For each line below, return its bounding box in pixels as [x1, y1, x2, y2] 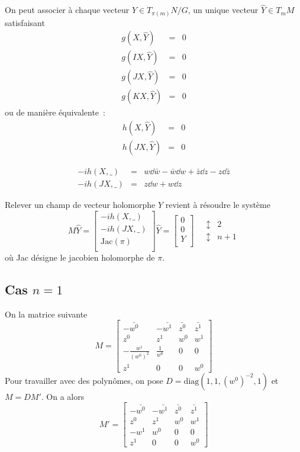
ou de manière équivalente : [5, 106, 105, 118]
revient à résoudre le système [165, 198, 270, 211]
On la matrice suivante [5, 307, 88, 320]
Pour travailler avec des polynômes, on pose [5, 374, 163, 386]
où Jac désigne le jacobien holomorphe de [5, 251, 155, 263]
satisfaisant [5, 16, 45, 28]
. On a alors [41, 390, 85, 402]
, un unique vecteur [188, 4, 259, 16]
